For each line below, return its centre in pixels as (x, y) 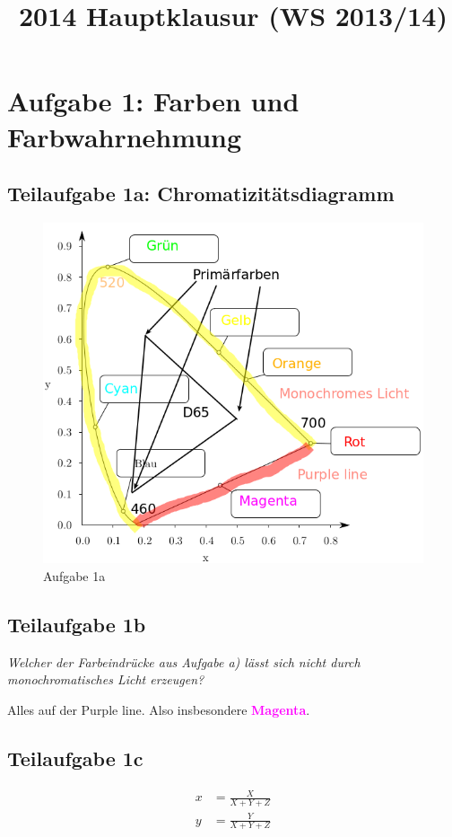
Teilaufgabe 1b (77, 624)
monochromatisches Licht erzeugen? (106, 679)
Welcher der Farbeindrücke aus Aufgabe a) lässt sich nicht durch (184, 661)
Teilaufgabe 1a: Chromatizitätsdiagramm (201, 194)
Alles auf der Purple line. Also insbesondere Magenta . (159, 709)
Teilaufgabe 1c (75, 758)
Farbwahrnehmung (125, 136)
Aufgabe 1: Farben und (153, 101)
